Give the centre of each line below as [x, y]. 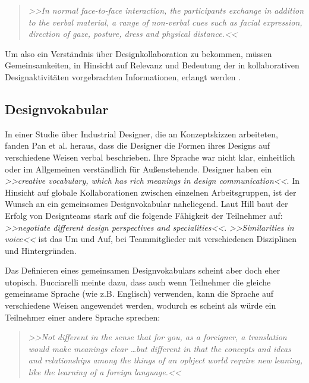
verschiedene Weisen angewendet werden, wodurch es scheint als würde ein [141, 305]
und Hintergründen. [41, 250]
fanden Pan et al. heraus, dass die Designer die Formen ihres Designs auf [137, 145]
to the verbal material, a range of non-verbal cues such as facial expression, [165, 22]
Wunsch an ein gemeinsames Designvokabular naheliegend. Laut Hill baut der [146, 204]
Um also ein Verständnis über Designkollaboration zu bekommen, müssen [138, 53]
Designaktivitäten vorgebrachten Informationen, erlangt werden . [123, 76]
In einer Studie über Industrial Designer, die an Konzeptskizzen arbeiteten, [141, 134]
